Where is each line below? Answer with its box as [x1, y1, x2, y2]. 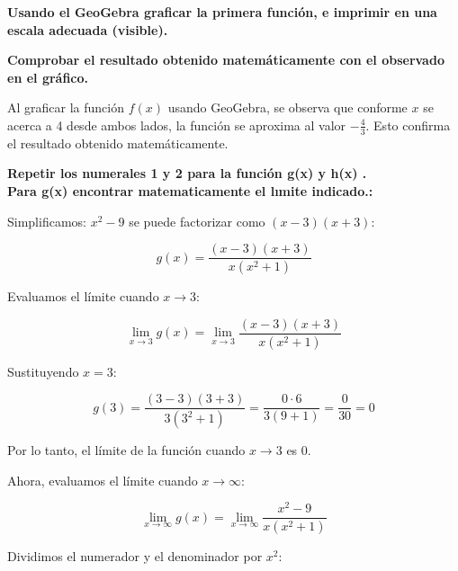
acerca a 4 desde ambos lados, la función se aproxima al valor [7, 115, 346, 134]
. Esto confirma [365, 115, 451, 134]
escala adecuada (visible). [7, 20, 168, 39]
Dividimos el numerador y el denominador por [7, 547, 263, 566]
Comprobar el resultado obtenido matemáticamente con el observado [7, 50, 445, 69]
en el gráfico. [7, 67, 89, 86]
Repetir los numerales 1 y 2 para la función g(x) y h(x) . [7, 164, 367, 183]
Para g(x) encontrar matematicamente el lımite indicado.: [7, 181, 373, 200]
